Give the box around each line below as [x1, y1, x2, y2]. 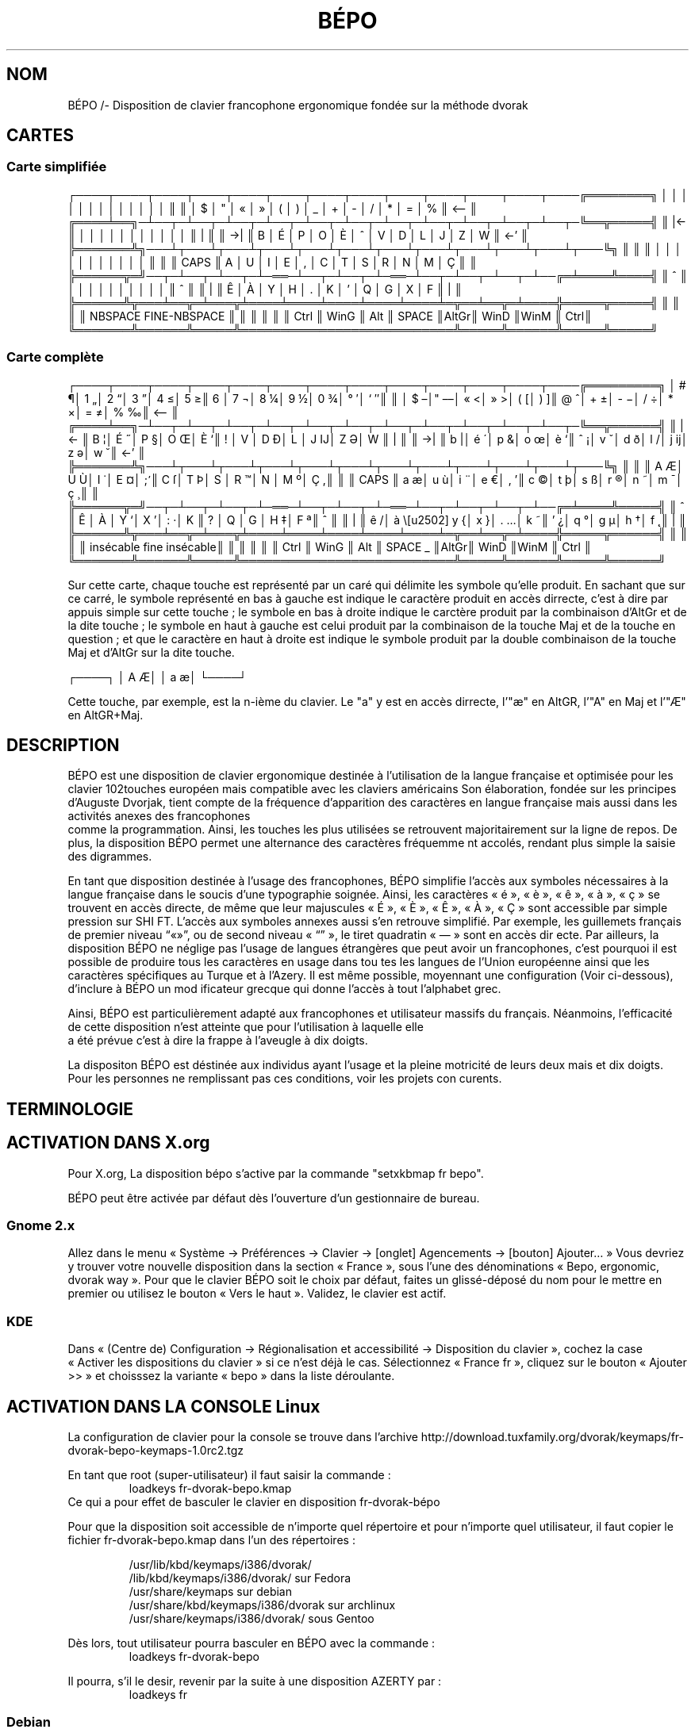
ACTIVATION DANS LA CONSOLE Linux [6, 1396, 321, 1417]
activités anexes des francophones [67, 809, 251, 823]
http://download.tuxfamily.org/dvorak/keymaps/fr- [420, 1430, 684, 1444]
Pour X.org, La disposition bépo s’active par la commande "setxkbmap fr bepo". [67, 1166, 484, 1180]
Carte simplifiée [6, 159, 107, 175]
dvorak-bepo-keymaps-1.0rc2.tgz [67, 1444, 244, 1458]
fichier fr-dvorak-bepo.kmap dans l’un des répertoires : [67, 1533, 355, 1547]
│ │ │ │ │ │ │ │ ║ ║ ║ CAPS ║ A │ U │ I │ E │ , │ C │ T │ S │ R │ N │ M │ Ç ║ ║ [67, 255, 478, 269]
